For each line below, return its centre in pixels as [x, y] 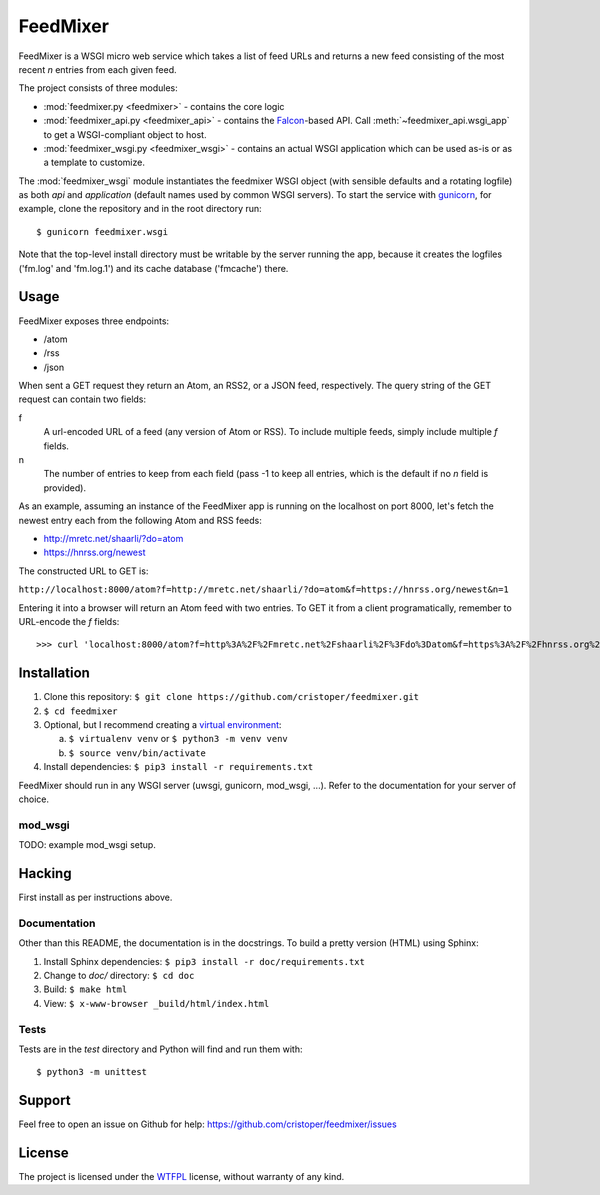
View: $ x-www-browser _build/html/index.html [156, 1003]
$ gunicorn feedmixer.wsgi [102, 231]
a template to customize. [94, 162]
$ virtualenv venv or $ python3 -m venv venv [178, 739]
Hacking [45, 873]
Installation [54, 673]
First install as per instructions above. [95, 897]
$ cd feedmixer [81, 711]
